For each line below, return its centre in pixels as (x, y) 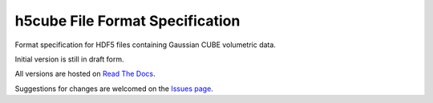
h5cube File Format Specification (127, 21)
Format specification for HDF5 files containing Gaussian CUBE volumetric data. (146, 45)
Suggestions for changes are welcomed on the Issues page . (114, 89)
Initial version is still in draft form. (69, 59)
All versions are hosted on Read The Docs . (85, 74)
